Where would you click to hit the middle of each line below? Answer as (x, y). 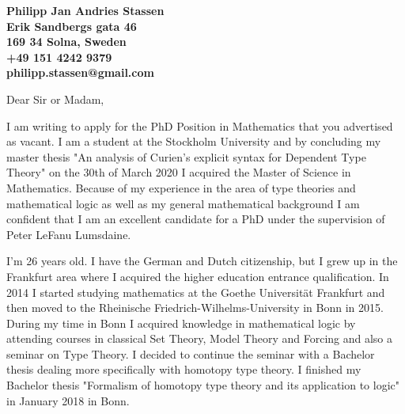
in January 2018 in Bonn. (68, 400)
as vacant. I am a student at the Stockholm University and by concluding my (194, 141)
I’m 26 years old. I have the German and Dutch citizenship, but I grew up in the (202, 261)
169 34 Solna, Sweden (66, 42)
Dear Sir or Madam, (55, 99)
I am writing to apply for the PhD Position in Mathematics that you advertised (200, 125)
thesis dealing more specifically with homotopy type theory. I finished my (184, 369)
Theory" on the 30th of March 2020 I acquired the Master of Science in (179, 172)
